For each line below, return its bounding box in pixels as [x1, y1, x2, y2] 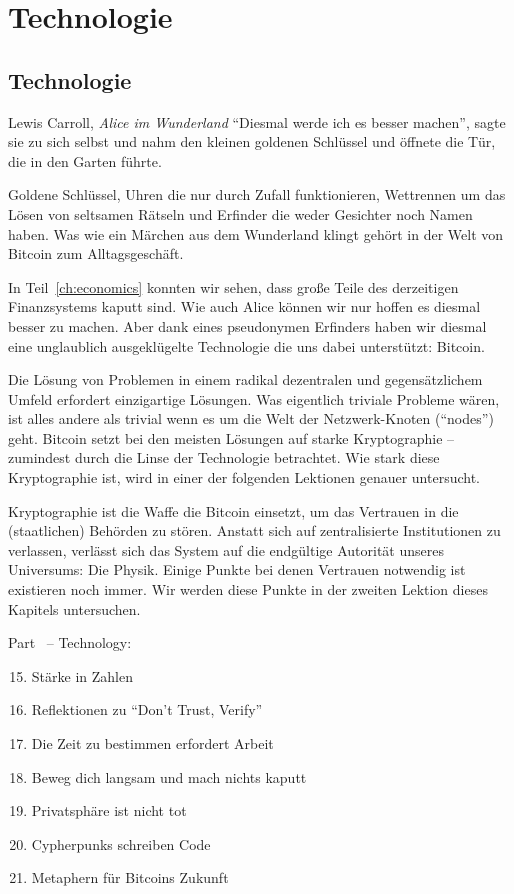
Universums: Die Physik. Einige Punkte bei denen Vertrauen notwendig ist [8, 559, 466, 580]
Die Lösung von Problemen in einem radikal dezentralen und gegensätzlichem [8, 369, 483, 390]
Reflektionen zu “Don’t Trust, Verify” [31, 699, 263, 720]
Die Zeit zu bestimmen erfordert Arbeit [31, 733, 274, 754]
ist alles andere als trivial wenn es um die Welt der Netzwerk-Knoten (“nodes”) [8, 408, 494, 429]
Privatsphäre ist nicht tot [31, 800, 187, 821]
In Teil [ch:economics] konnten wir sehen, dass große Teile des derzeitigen [8, 276, 459, 297]
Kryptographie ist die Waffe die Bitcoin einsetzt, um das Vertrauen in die [8, 500, 459, 521]
